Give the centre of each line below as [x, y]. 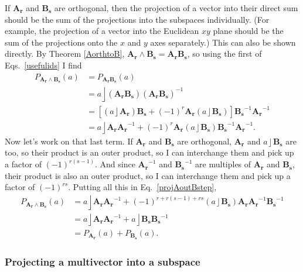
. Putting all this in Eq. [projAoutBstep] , [142, 187]
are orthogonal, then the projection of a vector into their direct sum [176, 8]
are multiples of [223, 164]
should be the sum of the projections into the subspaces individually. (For [137, 19]
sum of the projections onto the [61, 42]
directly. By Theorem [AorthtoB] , [65, 54]
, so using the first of [224, 54]
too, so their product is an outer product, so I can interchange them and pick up [149, 152]
